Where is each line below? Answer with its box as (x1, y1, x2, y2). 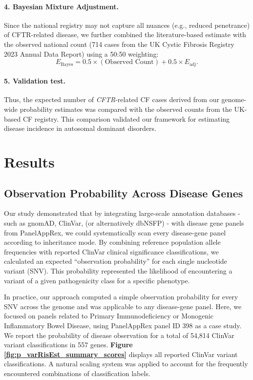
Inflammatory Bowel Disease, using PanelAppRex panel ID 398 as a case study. (4, 320, 242, 330)
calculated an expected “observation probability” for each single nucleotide (4, 256, 227, 266)
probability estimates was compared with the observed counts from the (20, 104, 232, 114)
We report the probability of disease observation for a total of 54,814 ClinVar (4, 330, 234, 340)
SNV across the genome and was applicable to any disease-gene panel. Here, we (4, 301, 242, 311)
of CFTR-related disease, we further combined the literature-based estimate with (4, 29, 246, 40)
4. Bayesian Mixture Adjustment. (4, 1, 119, 11)
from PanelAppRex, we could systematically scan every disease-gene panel (4, 227, 226, 237)
